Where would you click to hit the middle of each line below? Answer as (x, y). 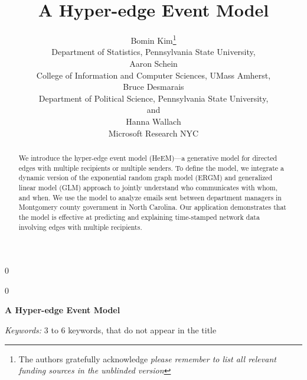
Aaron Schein (153, 63)
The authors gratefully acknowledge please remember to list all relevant (147, 358)
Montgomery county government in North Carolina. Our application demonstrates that (152, 207)
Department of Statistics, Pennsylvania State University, (153, 52)
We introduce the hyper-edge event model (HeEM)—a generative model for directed (148, 157)
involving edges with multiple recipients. (80, 227)
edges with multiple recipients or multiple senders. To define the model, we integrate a (151, 168)
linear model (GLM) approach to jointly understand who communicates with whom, (148, 187)
